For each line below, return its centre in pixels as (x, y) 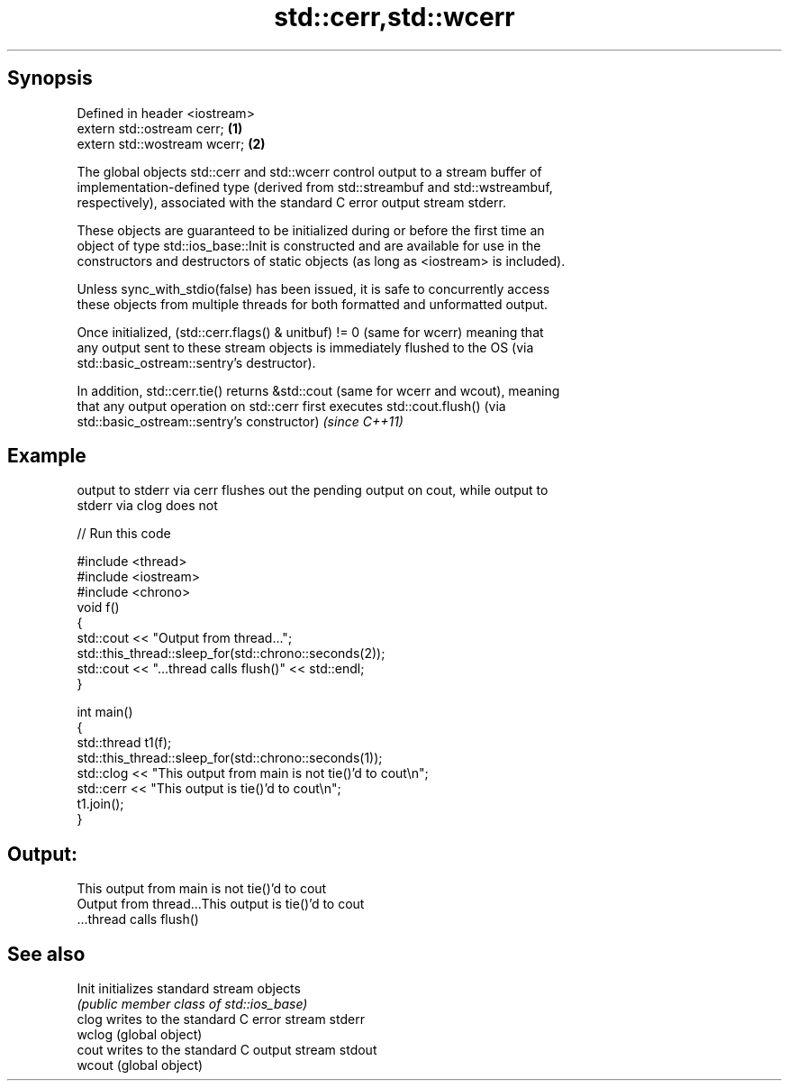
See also (46, 954)
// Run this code (124, 534)
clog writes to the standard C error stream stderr (221, 1019)
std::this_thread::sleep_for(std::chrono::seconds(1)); (230, 758)
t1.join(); (100, 804)
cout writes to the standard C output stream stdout (227, 1050)
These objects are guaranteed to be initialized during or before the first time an (311, 230)
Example (47, 456)
